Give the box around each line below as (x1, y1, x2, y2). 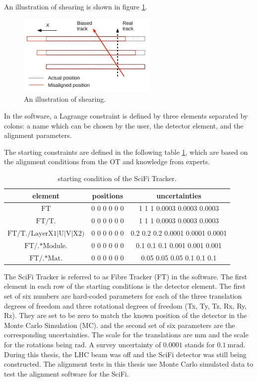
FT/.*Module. (24, 242, 67, 250)
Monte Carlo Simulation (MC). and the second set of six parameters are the (4, 319, 235, 330)
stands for (185, 339, 215, 349)
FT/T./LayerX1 (7, 230, 57, 238)
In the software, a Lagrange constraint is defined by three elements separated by (4, 110, 248, 121)
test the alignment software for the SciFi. (4, 368, 129, 379)
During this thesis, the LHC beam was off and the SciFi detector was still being (4, 349, 247, 359)
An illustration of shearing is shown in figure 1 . (4, 1, 147, 11)
